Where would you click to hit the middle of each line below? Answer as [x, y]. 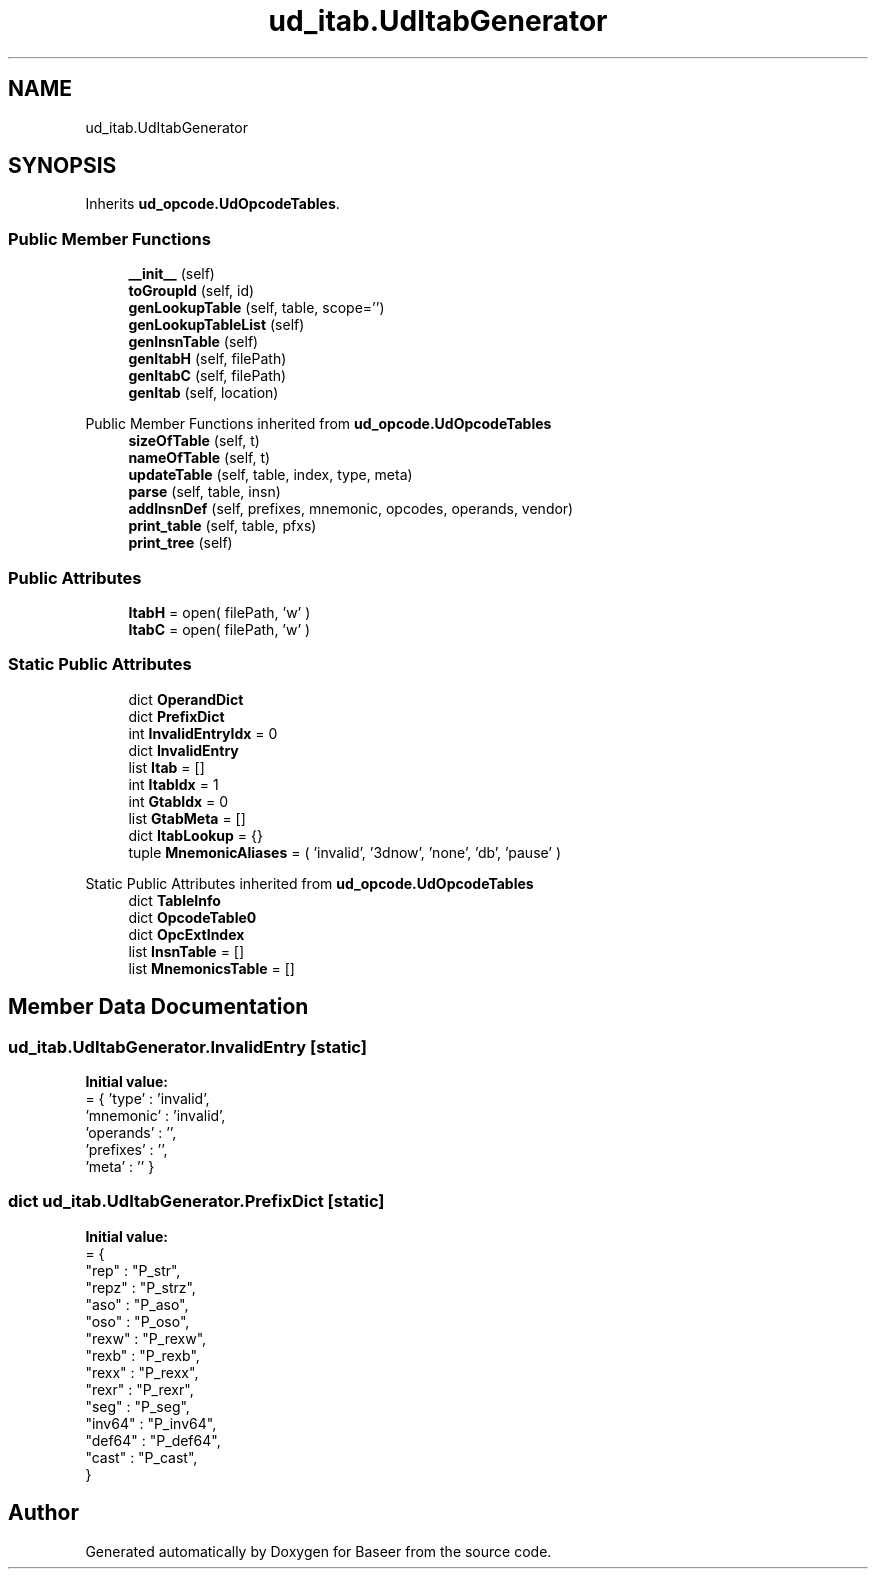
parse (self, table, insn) [204, 492]
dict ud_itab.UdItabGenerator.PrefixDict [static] [196, 1201]
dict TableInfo [174, 900]
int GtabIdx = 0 [178, 801]
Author [43, 1513]
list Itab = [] [166, 767]
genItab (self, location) [203, 393]
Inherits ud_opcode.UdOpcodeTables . [212, 204]
